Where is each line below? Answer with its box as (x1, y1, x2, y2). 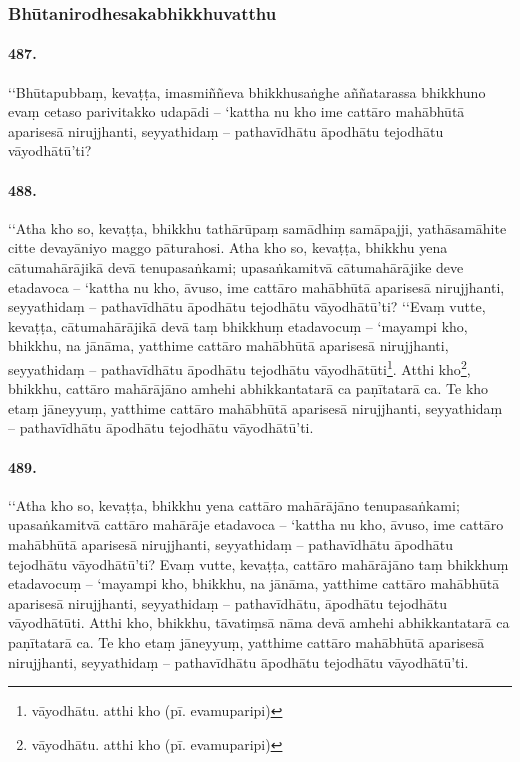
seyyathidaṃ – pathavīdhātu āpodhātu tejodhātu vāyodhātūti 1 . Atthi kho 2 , (8, 355, 471, 379)
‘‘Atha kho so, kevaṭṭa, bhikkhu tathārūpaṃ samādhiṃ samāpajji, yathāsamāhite (8, 217, 507, 238)
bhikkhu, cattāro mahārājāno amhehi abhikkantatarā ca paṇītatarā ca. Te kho (8, 378, 489, 399)
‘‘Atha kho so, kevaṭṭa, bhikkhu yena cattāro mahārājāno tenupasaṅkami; (8, 494, 460, 515)
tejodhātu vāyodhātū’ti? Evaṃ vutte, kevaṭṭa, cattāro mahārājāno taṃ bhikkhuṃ (8, 553, 509, 574)
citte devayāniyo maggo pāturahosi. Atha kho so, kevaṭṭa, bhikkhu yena (8, 237, 448, 258)
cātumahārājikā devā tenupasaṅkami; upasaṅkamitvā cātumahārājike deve (8, 257, 464, 277)
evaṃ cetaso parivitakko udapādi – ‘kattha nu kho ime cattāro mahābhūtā (8, 101, 465, 122)
